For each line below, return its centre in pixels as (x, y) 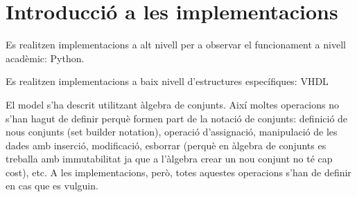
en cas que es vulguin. (52, 186)
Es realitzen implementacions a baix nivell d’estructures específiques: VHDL (167, 81)
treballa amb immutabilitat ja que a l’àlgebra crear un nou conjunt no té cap (169, 159)
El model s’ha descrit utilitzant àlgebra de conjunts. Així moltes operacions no (172, 104)
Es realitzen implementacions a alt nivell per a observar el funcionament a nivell (176, 45)
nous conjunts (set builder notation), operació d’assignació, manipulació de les (172, 132)
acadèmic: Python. (45, 58)
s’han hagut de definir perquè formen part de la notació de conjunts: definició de (177, 118)
